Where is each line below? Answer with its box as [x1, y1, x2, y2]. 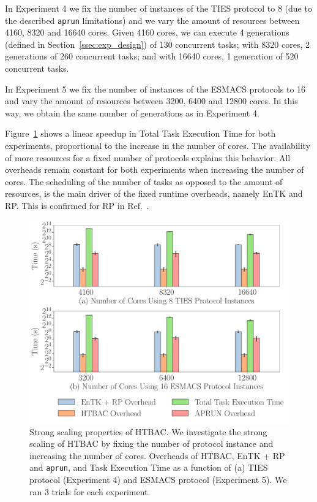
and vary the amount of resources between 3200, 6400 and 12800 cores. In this [5, 94, 298, 107]
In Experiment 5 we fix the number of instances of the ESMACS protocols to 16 [5, 82, 306, 95]
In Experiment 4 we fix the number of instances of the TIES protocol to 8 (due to [5, 2, 312, 14]
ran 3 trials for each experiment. [29, 485, 151, 498]
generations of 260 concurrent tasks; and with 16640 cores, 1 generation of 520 [5, 50, 299, 63]
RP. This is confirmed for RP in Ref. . [5, 199, 149, 211]
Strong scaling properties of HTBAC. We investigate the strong [29, 425, 267, 438]
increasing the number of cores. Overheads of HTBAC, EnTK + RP [29, 449, 285, 462]
